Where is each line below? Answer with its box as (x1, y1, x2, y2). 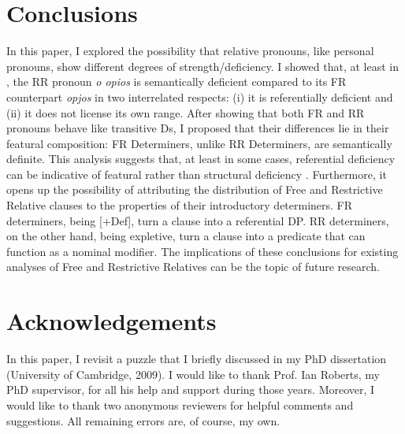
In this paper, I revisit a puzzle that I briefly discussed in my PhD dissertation (6, 351, 387, 367)
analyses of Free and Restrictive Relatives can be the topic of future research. (6, 258, 381, 275)
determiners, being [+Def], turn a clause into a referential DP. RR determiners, (6, 212, 389, 228)
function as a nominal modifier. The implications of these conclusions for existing (6, 243, 399, 259)
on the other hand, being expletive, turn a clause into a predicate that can (6, 228, 366, 244)
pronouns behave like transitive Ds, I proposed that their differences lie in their (6, 120, 389, 136)
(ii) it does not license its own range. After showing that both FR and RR (6, 104, 365, 121)
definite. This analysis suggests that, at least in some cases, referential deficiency (6, 150, 396, 167)
